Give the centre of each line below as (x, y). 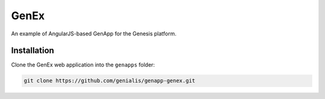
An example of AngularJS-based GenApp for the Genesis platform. (94, 34)
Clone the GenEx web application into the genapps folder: (83, 65)
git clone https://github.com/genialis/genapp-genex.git (110, 81)
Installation (32, 51)
